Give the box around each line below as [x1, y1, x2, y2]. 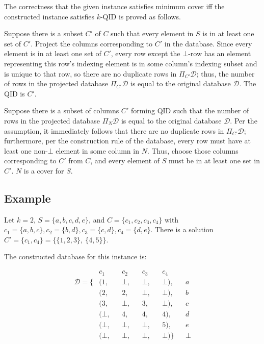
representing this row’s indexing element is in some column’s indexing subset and [4, 58, 257, 68]
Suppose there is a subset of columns [4, 105, 119, 116]
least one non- [4, 145, 48, 156]
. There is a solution [150, 224, 214, 235]
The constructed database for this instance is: [4, 251, 147, 262]
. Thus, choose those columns [147, 145, 239, 156]
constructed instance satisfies [4, 11, 94, 21]
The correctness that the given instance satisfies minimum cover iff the [4, 1, 225, 11]
